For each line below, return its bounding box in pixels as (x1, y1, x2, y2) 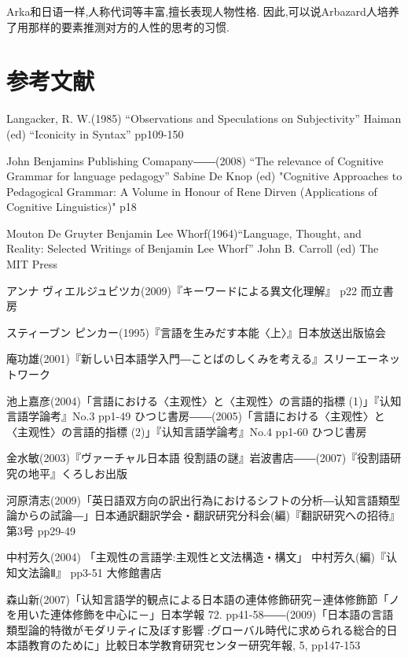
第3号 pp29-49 (6, 522, 75, 538)
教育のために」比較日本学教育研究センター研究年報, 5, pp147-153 (28, 637, 361, 653)
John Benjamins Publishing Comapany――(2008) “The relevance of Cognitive (6, 152, 384, 168)
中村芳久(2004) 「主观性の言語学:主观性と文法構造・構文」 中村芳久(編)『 (6, 549, 386, 565)
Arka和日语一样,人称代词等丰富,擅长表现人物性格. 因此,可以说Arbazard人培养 (6, 3, 399, 19)
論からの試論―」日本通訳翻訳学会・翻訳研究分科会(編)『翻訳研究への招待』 (6, 507, 400, 523)
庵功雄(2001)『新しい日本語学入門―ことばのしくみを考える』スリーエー (6, 350, 379, 367)
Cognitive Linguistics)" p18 (6, 198, 137, 215)
